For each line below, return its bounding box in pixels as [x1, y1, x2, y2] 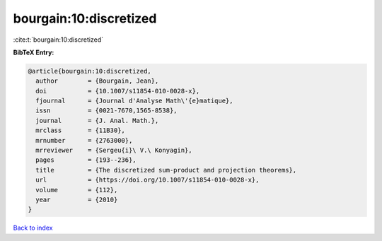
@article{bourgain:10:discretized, [28, 67, 151, 75]
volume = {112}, [35, 186, 118, 194]
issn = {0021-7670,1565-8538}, [35, 107, 178, 114]
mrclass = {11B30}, [35, 127, 125, 134]
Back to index [13, 223, 53, 233]
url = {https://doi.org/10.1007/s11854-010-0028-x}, [35, 176, 260, 184]
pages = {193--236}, [35, 156, 137, 164]
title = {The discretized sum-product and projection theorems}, [35, 166, 297, 174]
